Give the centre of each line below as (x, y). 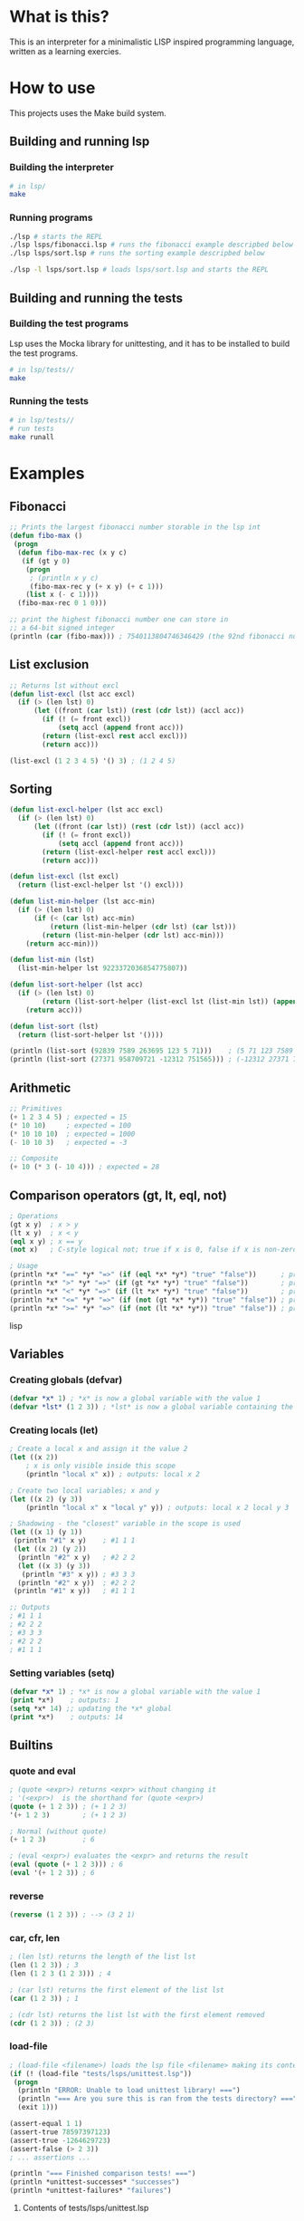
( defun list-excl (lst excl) (64, 877)
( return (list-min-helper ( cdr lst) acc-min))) (133, 935)
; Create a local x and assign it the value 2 (99, 1449)
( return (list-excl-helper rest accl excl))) (129, 852)
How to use (52, 88)
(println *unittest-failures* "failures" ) (90, 2191)
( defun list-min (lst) (52, 960)
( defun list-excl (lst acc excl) (72, 694)
